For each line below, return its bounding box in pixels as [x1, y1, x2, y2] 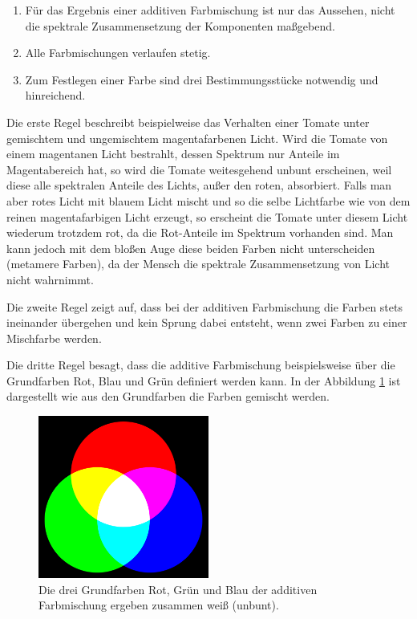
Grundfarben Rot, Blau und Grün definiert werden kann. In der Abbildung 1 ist [6, 372, 401, 389]
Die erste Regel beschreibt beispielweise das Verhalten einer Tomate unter [6, 113, 370, 130]
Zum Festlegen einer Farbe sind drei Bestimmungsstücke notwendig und [25, 71, 379, 88]
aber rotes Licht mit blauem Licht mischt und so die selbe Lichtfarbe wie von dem [6, 192, 411, 209]
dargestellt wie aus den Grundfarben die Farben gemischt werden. [6, 388, 330, 405]
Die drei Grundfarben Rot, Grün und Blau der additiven [38, 580, 318, 597]
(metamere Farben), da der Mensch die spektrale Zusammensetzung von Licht [6, 255, 390, 272]
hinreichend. [25, 87, 86, 104]
